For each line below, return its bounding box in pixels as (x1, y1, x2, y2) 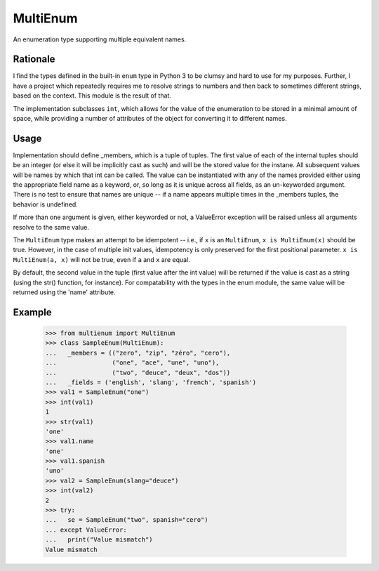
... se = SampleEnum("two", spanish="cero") (45, 516, 208, 524)
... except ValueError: (45, 525, 128, 534)
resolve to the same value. (13, 223, 90, 231)
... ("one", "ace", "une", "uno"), (45, 359, 220, 367)
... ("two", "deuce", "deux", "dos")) (45, 369, 231, 376)
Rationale (13, 53, 55, 65)
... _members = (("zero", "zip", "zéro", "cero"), (45, 348, 231, 357)
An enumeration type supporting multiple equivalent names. (13, 35, 187, 44)
